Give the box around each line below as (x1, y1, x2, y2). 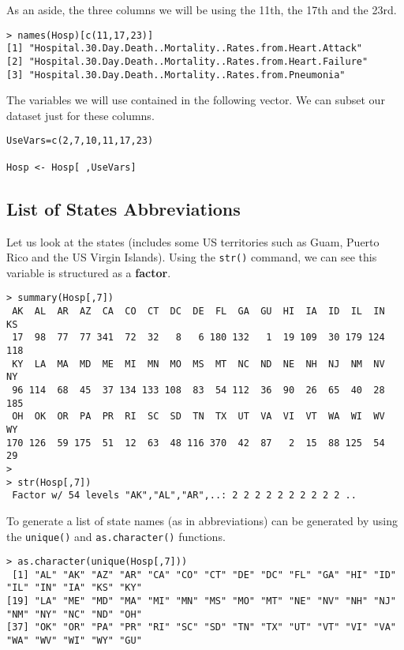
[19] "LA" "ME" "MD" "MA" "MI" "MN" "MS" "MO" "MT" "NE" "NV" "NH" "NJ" (6, 596, 396, 607)
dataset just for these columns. (6, 107, 155, 123)
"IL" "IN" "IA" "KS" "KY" (6, 582, 142, 594)
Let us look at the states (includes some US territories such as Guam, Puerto (6, 233, 380, 250)
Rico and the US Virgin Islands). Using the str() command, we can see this (6, 249, 377, 265)
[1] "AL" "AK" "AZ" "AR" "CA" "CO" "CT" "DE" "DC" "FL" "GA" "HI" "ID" (12, 569, 396, 580)
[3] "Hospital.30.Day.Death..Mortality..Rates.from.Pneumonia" (6, 69, 346, 81)
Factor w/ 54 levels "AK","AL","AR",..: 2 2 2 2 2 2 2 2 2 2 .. (12, 490, 357, 502)
